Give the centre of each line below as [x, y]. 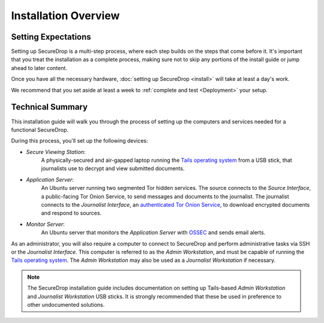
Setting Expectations [51, 37]
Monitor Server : [46, 224]
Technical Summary [49, 107]
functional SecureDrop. [40, 129]
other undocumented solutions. [66, 304]
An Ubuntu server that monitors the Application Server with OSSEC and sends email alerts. [153, 233]
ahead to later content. [39, 68]
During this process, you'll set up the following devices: [79, 141]
